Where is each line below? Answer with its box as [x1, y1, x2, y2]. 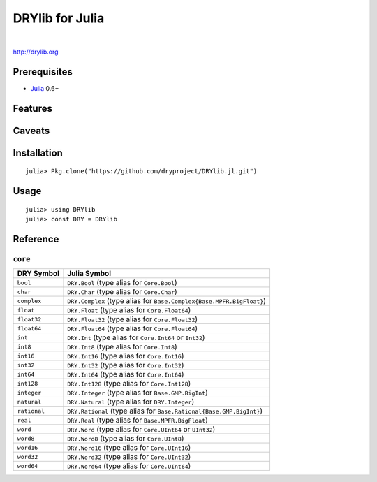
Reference [13, 233, 59, 244]
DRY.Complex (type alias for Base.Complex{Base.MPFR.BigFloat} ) [67, 296, 267, 306]
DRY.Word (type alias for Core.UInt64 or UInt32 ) [67, 425, 216, 434]
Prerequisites [13, 66, 73, 78]
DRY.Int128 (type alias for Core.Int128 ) [67, 379, 191, 388]
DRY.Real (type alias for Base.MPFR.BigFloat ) [67, 416, 209, 425]
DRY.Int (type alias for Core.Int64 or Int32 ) [67, 333, 205, 342]
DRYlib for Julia [13, 10, 105, 26]
